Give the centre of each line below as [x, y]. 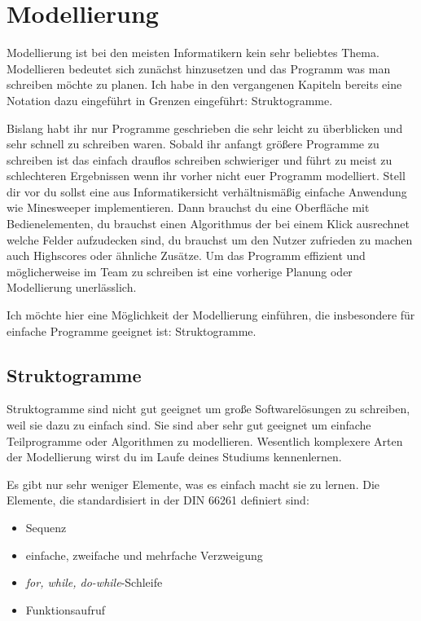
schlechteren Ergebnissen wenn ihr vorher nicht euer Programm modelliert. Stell [206, 176]
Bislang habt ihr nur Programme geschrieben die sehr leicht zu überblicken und [205, 128]
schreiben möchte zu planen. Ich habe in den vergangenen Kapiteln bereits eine [204, 84]
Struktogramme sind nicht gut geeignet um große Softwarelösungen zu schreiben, [208, 409]
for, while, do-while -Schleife [94, 582]
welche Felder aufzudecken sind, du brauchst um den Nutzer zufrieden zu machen [210, 239]
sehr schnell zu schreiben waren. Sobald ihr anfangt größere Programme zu [193, 144]
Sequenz [46, 527]
